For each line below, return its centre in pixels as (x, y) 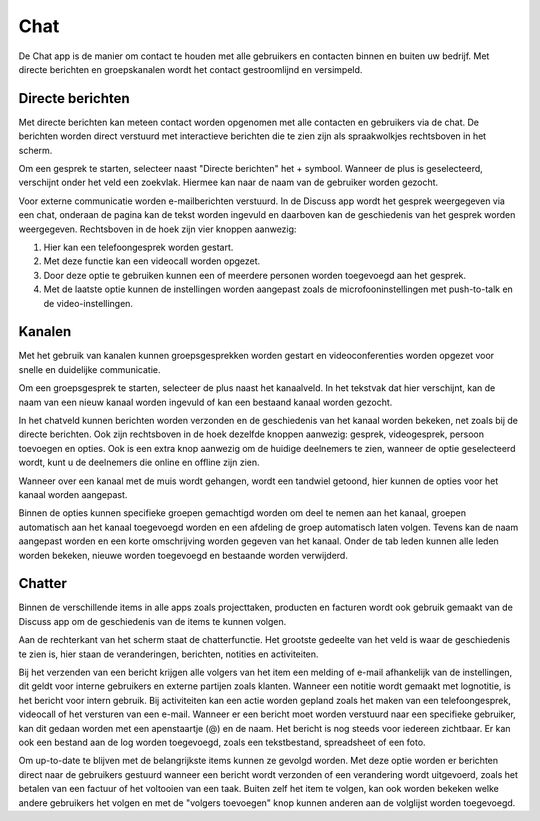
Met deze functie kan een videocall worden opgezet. (152, 261)
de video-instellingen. (88, 303)
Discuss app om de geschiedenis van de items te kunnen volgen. (152, 621)
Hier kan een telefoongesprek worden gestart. (138, 247)
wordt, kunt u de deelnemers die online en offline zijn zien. (139, 462)
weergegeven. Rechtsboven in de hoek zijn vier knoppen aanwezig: (157, 229)
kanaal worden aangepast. (73, 494)
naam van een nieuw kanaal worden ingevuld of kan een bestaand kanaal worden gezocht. (205, 402)
